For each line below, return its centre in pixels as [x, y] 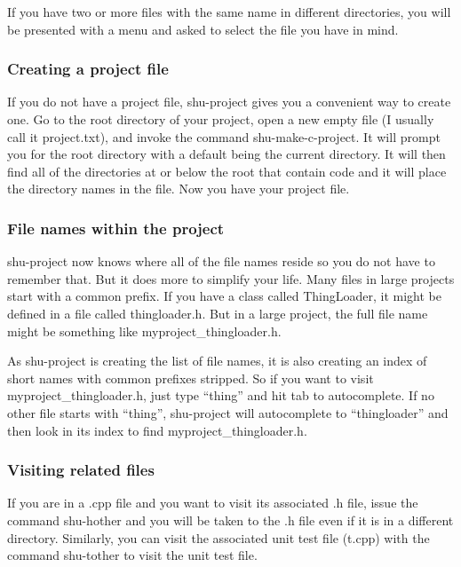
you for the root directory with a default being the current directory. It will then [227, 154]
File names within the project [116, 228]
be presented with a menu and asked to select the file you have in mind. [203, 29]
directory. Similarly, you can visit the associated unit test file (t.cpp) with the [219, 537]
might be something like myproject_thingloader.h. [144, 331]
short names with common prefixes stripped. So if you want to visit [191, 378]
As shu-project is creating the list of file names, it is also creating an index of [217, 361]
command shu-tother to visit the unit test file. [132, 555]
